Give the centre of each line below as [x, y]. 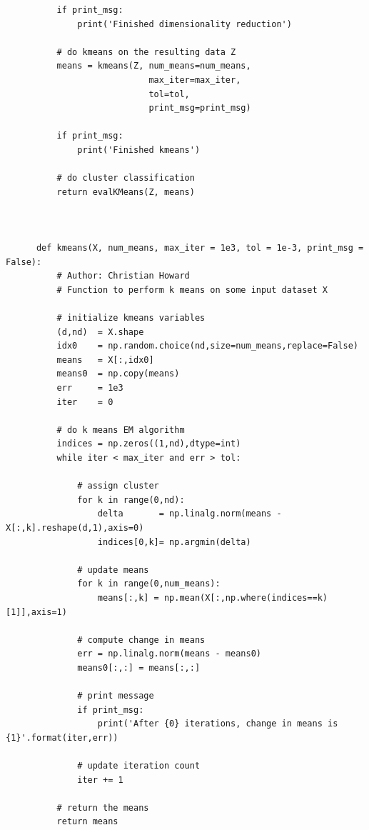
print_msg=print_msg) [200, 108]
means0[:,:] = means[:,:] [139, 667]
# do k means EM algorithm [121, 430]
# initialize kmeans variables [131, 318]
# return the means [103, 807]
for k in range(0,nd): [131, 500]
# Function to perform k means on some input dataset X [192, 290]
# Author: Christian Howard [123, 276]
